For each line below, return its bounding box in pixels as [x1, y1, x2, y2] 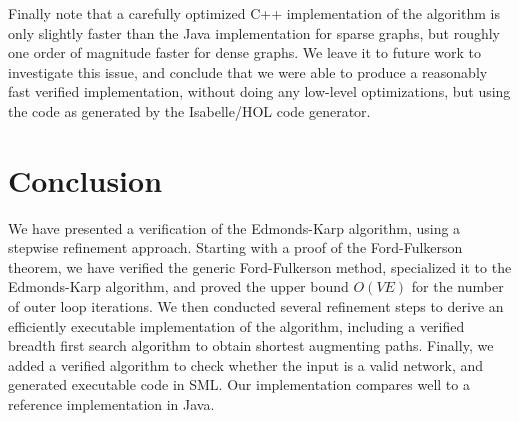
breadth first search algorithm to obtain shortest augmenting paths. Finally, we [8, 335, 494, 356]
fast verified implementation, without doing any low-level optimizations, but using [8, 81, 511, 102]
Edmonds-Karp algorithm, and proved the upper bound [8, 276, 349, 297]
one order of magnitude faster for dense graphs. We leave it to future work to [8, 42, 482, 63]
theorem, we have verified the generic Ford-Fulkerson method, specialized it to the [8, 256, 512, 277]
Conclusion [8, 159, 163, 200]
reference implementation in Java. [8, 394, 215, 415]
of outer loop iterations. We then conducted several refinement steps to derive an [8, 296, 504, 317]
